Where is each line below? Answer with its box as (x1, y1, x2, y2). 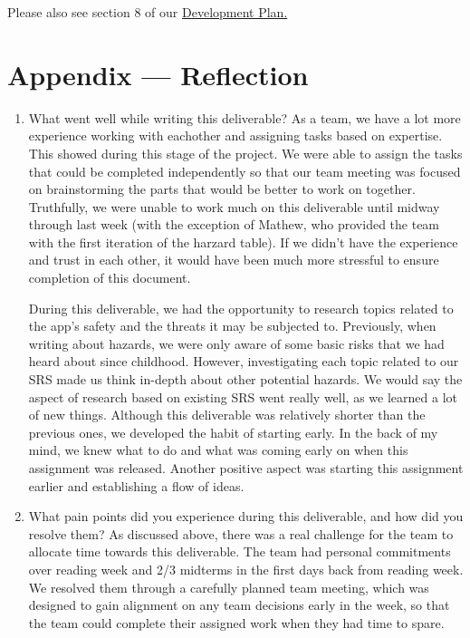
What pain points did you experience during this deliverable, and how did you (28, 507, 464, 526)
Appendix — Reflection (7, 55, 309, 92)
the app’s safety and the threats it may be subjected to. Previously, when (28, 316, 436, 335)
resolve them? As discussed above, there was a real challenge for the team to (28, 524, 454, 543)
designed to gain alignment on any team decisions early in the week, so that (28, 595, 450, 614)
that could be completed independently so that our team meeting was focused (28, 161, 461, 180)
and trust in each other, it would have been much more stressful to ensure (28, 250, 439, 269)
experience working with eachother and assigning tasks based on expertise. (28, 126, 443, 145)
